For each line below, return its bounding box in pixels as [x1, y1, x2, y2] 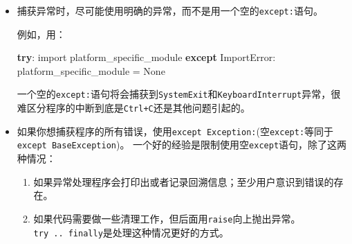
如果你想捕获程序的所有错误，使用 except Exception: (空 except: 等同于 [17, 123, 334, 138]
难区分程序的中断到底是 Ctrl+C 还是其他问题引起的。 [17, 101, 250, 115]
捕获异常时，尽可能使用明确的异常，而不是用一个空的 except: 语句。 [17, 3, 323, 17]
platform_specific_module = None [17, 63, 165, 78]
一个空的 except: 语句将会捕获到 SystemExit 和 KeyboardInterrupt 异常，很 [17, 87, 341, 101]
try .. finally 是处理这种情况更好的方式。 [33, 225, 229, 239]
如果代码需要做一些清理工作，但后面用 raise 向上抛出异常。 [33, 211, 301, 225]
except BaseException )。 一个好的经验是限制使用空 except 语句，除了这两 [17, 137, 347, 152]
